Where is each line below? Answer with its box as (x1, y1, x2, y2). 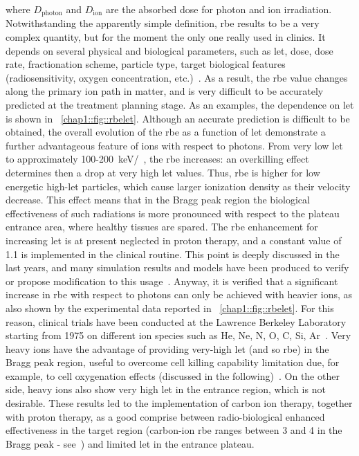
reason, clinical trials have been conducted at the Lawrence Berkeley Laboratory (6, 314, 347, 329)
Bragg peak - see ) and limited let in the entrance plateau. (6, 436, 255, 450)
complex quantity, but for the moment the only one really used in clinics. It (6, 30, 326, 44)
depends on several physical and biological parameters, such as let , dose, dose (6, 43, 333, 57)
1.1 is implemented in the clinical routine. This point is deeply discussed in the (6, 246, 340, 261)
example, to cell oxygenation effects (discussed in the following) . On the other (6, 368, 340, 383)
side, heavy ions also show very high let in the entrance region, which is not (6, 382, 326, 396)
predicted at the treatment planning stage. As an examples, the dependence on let (6, 98, 354, 112)
